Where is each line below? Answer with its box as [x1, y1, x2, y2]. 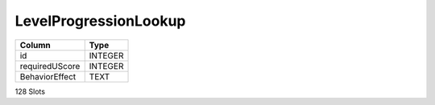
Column [19, 39, 52, 50]
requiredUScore [19, 60, 81, 71]
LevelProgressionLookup [14, 12, 186, 30]
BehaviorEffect [19, 71, 77, 82]
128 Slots [14, 87, 46, 96]
